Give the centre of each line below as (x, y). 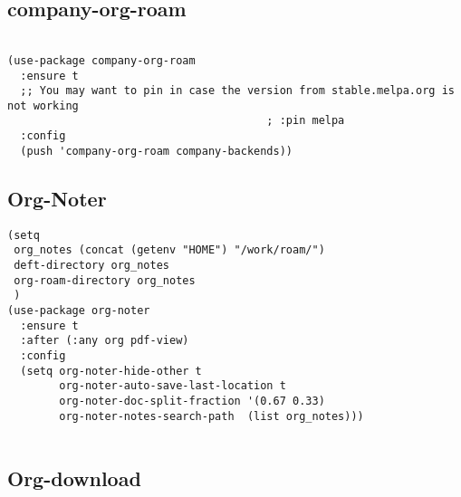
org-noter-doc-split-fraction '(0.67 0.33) (192, 401)
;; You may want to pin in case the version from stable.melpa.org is (237, 91)
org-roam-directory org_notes (105, 280)
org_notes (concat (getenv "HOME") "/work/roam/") (169, 250)
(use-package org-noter (79, 310)
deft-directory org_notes (91, 265)
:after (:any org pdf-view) (105, 341)
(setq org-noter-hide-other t (111, 371)
